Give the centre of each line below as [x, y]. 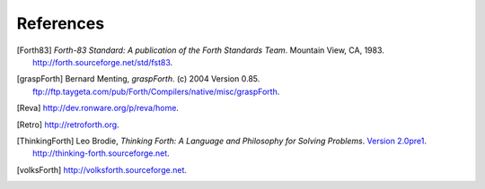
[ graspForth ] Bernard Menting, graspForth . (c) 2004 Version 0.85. [138, 79]
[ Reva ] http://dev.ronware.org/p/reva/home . [98, 108]
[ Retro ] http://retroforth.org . [68, 125]
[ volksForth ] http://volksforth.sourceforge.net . [102, 169]
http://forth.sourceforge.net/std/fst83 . [103, 62]
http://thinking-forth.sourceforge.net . [101, 153]
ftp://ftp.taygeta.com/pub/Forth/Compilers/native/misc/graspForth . [156, 91]
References [61, 23]
